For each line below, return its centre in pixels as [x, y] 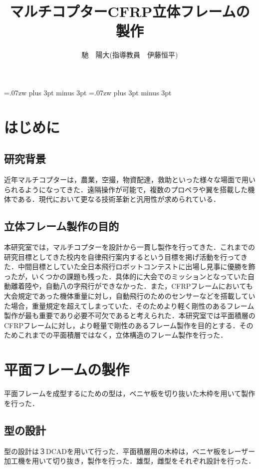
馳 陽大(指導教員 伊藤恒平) [130, 55]
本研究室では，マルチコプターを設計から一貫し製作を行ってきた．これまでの [129, 247]
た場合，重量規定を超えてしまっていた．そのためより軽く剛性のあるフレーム [129, 305]
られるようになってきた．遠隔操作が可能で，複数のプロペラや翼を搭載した [126, 189]
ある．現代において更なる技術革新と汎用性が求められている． [119, 199]
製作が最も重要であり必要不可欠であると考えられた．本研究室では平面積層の [130, 315]
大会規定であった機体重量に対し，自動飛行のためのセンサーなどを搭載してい [130, 296]
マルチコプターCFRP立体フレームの [130, 11]
